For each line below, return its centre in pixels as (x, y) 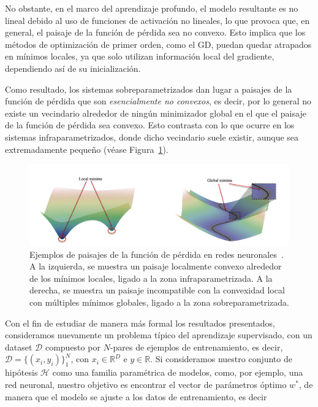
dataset (19, 347)
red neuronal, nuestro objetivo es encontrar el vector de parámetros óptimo (146, 384)
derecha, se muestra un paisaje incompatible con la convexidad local (157, 290)
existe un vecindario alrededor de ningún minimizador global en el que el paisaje (156, 113)
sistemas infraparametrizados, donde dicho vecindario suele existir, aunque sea (152, 137)
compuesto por (73, 347)
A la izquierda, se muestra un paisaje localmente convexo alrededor (156, 266)
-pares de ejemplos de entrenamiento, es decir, (196, 347)
